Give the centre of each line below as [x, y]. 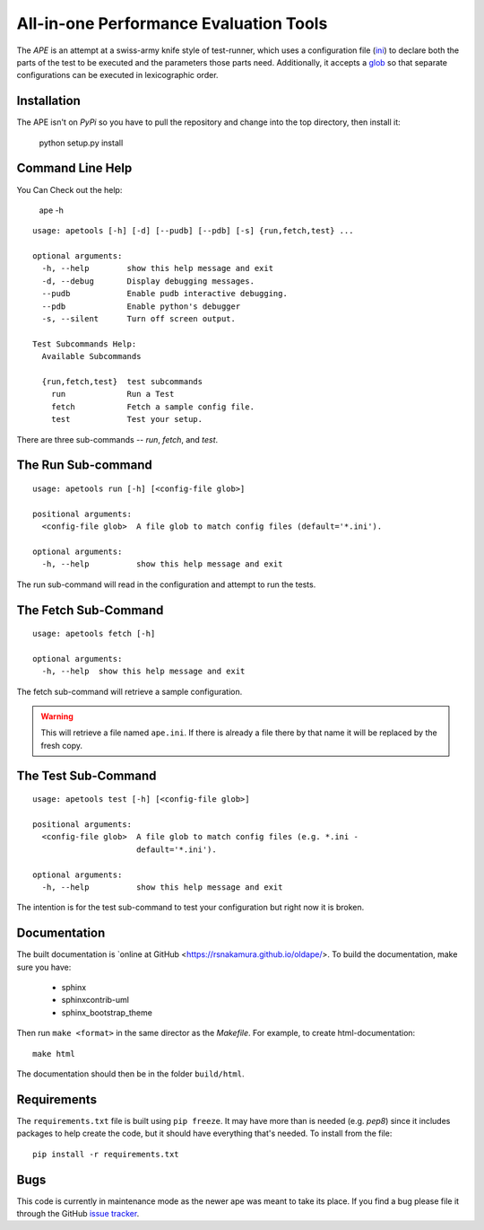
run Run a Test [112, 394]
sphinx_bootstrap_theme [107, 1012]
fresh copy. [61, 745]
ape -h [52, 210]
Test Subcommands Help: [85, 344]
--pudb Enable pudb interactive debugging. [165, 294]
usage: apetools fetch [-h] [94, 634]
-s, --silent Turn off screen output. [139, 319]
